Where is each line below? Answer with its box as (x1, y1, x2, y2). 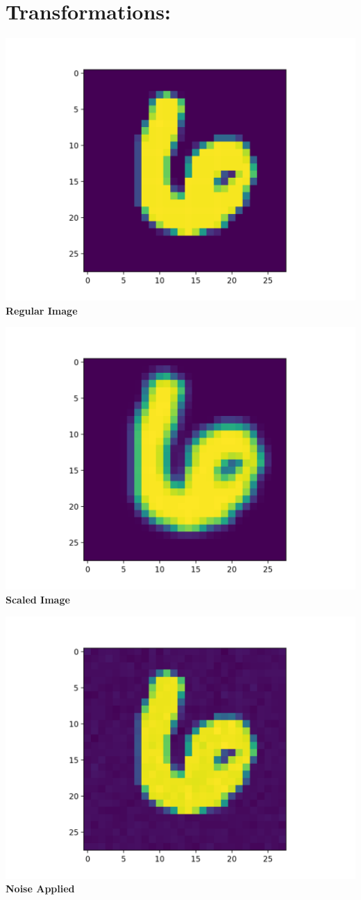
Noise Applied (6, 881, 75, 896)
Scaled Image (6, 592, 70, 606)
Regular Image (6, 303, 78, 317)
